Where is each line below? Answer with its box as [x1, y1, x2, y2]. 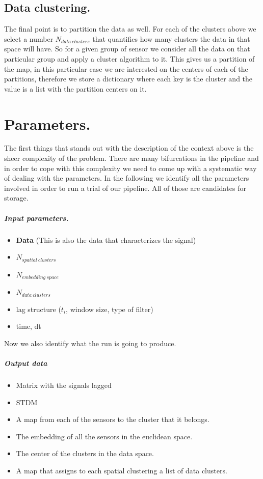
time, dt [16, 321, 41, 331]
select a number [4, 33, 54, 44]
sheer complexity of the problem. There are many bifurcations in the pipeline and [4, 153, 259, 163]
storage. [4, 192, 29, 203]
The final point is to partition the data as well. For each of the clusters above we [4, 23, 256, 34]
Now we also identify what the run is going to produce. [4, 337, 176, 348]
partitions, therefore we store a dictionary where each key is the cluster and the [4, 73, 253, 84]
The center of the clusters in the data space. [16, 448, 154, 459]
